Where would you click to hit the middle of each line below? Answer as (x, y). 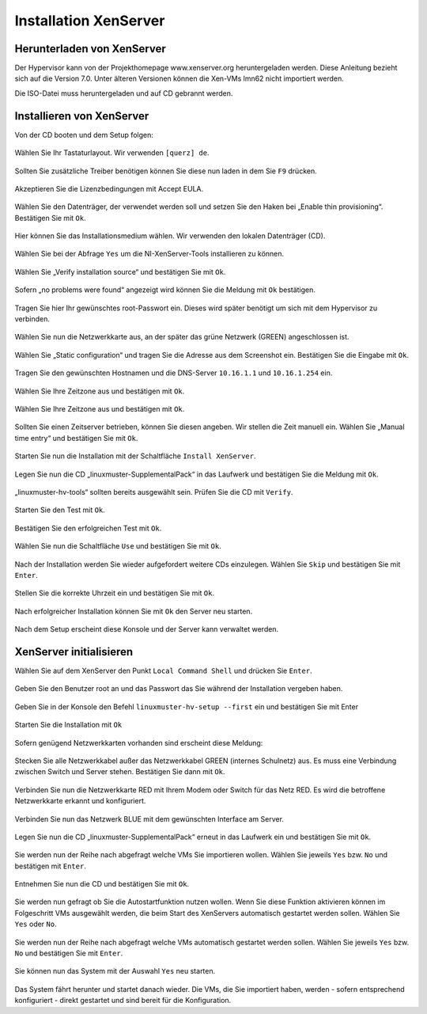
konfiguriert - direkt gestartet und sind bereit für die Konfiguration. (123, 1001)
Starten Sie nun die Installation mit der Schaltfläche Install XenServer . (135, 456)
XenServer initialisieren (74, 652)
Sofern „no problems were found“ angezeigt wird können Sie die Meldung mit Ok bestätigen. (165, 290)
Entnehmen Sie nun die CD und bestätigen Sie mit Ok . (102, 884)
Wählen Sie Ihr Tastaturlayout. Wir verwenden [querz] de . (112, 153)
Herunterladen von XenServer (90, 49)
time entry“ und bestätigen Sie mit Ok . (76, 438)
